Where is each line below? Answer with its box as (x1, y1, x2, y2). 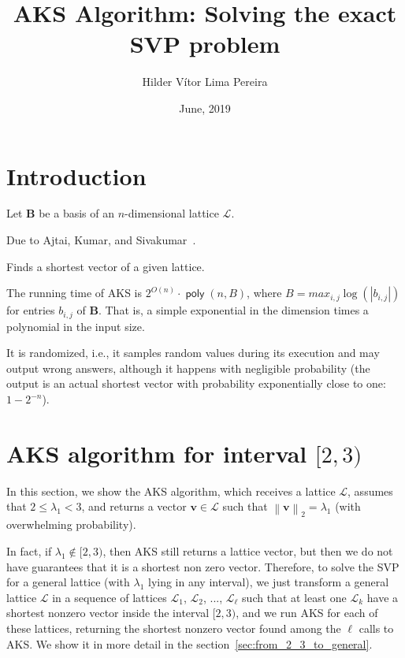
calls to (359, 619, 394, 636)
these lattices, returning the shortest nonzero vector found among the (6, 619, 341, 636)
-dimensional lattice (124, 205, 219, 221)
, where (247, 284, 282, 301)
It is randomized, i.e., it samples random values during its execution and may (6, 344, 380, 361)
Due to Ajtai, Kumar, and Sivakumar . (6, 232, 196, 248)
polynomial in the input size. (6, 318, 145, 334)
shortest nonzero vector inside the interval (6, 604, 210, 621)
